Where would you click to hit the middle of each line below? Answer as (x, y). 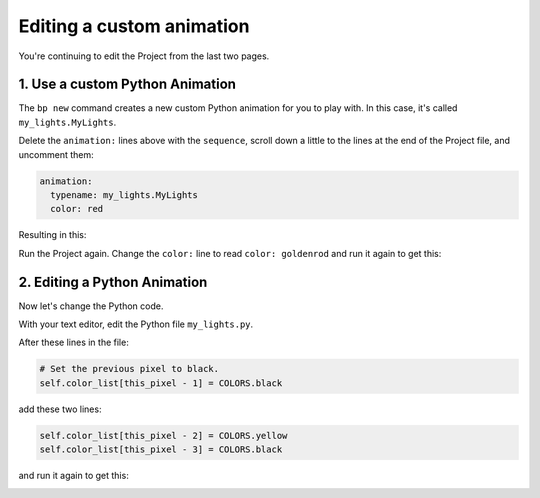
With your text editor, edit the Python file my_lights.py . (136, 324)
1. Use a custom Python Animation (127, 84)
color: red (77, 209)
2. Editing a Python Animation (113, 281)
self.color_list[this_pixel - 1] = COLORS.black (161, 383)
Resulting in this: (52, 235)
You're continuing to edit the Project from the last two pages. (144, 56)
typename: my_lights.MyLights (124, 195)
